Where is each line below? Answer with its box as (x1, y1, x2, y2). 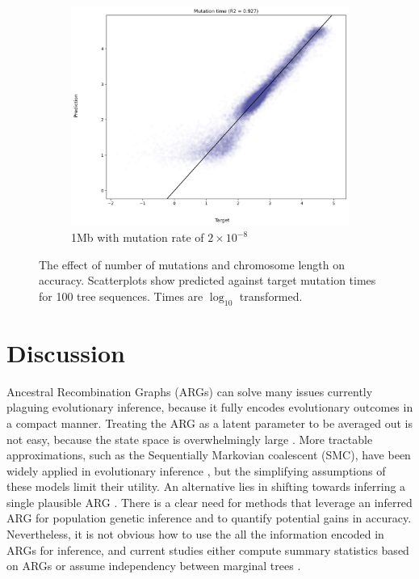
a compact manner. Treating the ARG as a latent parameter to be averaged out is (6, 414, 413, 431)
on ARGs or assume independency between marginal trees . (6, 557, 301, 574)
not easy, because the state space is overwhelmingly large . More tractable (6, 430, 373, 447)
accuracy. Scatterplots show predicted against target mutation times (39, 272, 376, 289)
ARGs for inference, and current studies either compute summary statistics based (6, 541, 409, 558)
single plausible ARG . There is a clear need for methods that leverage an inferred (6, 493, 413, 510)
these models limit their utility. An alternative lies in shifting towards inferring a (6, 478, 406, 495)
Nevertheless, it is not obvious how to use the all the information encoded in (6, 526, 384, 543)
